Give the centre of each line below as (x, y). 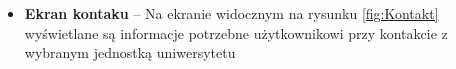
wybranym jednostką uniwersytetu (130, 52)
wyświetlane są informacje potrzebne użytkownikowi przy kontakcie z (236, 32)
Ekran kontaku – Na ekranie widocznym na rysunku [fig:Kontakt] (231, 13)
